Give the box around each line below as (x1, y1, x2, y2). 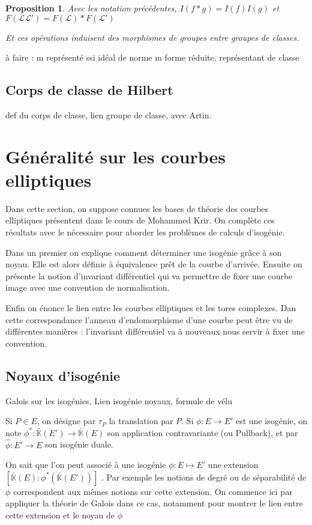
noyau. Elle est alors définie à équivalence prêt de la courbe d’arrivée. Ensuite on (5, 258, 302, 270)
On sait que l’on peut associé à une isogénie (5, 458, 166, 471)
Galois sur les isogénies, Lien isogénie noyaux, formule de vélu (5, 394, 233, 407)
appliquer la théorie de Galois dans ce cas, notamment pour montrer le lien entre (5, 497, 303, 509)
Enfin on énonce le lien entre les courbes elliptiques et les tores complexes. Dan (5, 302, 296, 314)
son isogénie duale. (45, 438, 113, 451)
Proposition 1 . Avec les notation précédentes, (5, 2, 177, 14)
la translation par (109, 414, 173, 427)
